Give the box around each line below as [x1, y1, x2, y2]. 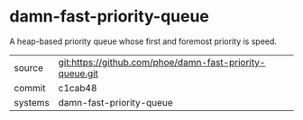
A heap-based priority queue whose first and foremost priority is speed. [9, 36, 278, 47]
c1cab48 [58, 81, 97, 94]
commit [14, 81, 46, 94]
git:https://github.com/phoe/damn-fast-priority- [58, 56, 266, 68]
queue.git [58, 67, 99, 80]
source [14, 61, 43, 73]
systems [14, 96, 50, 108]
